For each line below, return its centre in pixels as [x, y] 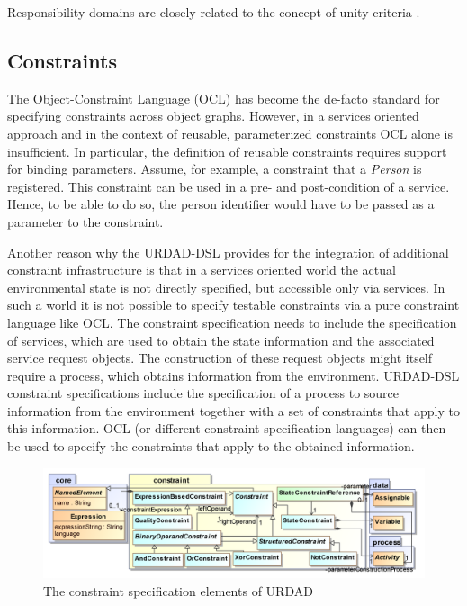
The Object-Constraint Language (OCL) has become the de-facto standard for [224, 98]
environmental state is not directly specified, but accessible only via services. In [226, 287]
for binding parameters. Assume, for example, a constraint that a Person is [215, 169]
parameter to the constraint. [85, 221]
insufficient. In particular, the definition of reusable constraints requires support [227, 151]
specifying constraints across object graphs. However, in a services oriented [213, 116]
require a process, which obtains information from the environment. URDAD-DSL [233, 375]
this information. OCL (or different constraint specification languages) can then [227, 428]
